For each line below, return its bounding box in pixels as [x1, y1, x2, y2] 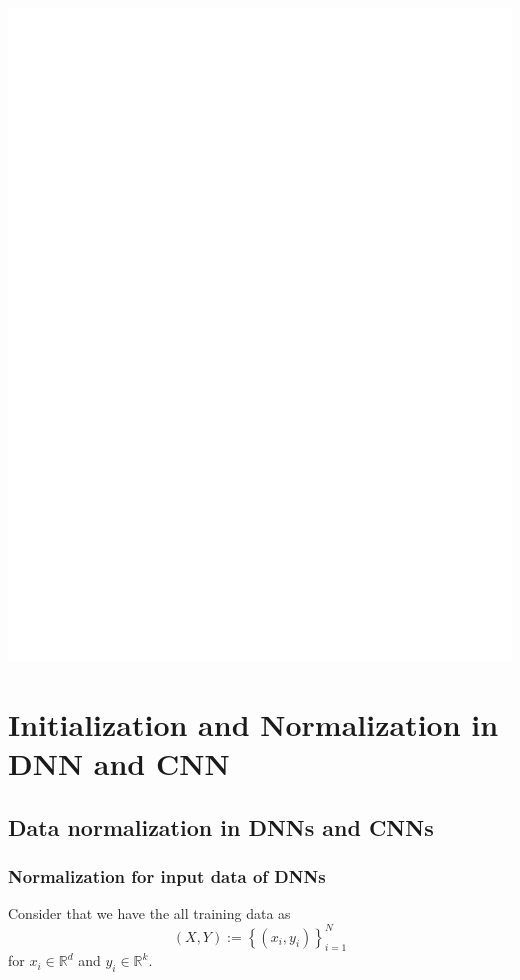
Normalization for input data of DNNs [8, 864, 326, 889]
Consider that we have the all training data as [8, 903, 291, 924]
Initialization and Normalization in [8, 704, 499, 745]
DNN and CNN [8, 743, 230, 784]
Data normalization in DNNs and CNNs [8, 811, 434, 842]
